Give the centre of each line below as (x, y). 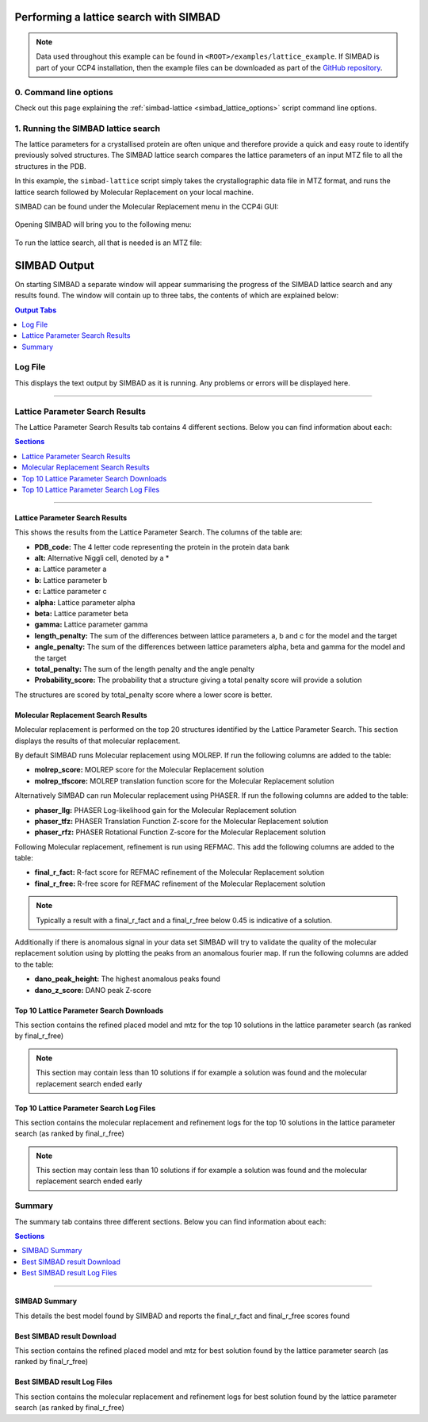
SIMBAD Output (54, 265)
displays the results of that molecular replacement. (97, 741)
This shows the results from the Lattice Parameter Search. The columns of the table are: (159, 532)
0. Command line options (64, 92)
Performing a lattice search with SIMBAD (118, 17)
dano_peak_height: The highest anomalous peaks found (128, 979)
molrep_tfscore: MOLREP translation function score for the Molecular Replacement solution (184, 780)
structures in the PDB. (50, 166)
